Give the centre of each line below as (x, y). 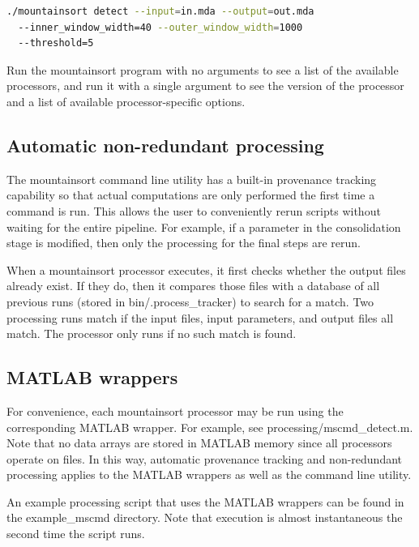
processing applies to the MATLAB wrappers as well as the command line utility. (209, 474)
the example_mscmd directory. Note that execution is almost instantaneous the (205, 517)
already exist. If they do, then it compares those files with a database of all (193, 286)
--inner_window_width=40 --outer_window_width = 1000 (160, 27)
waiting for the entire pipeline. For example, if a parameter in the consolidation (204, 226)
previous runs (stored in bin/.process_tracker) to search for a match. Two (190, 301)
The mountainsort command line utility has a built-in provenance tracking (192, 179)
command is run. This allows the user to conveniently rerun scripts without (194, 210)
